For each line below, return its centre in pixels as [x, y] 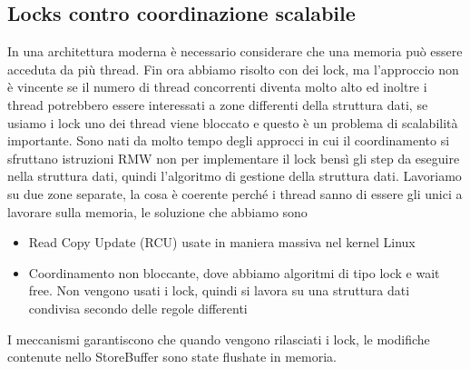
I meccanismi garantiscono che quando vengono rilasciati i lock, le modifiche [219, 339]
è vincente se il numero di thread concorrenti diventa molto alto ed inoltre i [217, 87]
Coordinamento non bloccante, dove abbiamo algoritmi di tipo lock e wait [234, 272]
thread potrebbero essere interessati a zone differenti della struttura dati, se [218, 104]
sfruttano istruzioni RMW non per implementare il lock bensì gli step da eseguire [234, 158]
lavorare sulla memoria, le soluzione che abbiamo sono [157, 211]
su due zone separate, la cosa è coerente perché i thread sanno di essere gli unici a [235, 193]
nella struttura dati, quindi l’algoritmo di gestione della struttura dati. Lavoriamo [235, 176]
